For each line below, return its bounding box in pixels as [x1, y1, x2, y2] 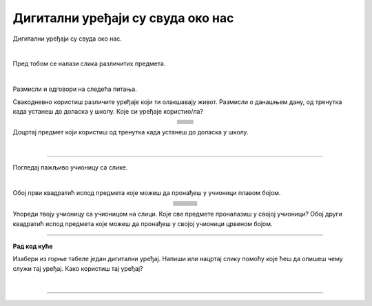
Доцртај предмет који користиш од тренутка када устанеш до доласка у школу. [12, 128, 249, 136]
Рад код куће [12, 242, 53, 251]
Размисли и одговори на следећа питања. [12, 85, 137, 93]
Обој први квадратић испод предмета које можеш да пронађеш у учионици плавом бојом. [12, 188, 281, 196]
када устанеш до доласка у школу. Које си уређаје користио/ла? [12, 107, 203, 115]
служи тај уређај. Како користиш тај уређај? [12, 264, 143, 272]
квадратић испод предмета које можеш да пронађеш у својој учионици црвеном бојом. [12, 219, 273, 227]
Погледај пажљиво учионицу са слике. [12, 163, 128, 172]
